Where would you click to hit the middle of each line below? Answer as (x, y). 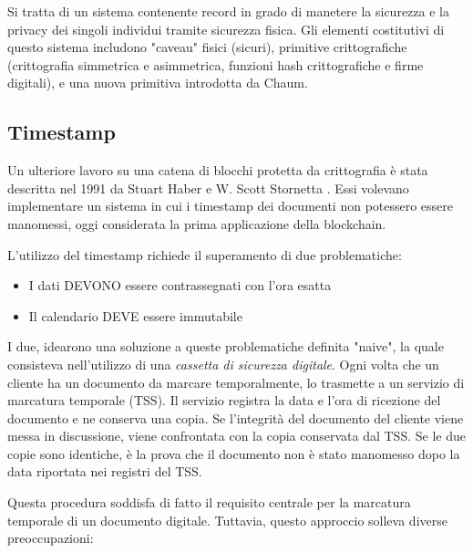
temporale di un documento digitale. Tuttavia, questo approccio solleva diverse (227, 520)
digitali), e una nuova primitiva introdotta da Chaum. (158, 83)
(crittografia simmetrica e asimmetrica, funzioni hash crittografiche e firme (216, 64)
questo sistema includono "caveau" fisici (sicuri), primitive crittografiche (207, 47)
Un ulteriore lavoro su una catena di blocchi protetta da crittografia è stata (218, 170)
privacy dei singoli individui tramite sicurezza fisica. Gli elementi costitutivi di (226, 29)
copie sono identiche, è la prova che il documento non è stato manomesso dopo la (234, 453)
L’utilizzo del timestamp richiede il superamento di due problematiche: (205, 254)
